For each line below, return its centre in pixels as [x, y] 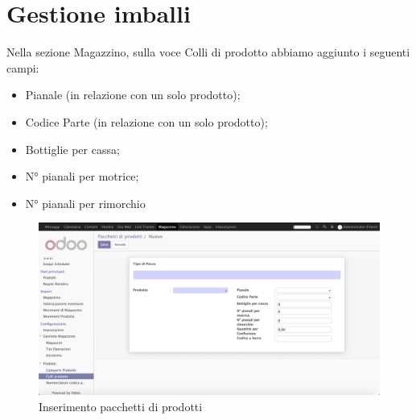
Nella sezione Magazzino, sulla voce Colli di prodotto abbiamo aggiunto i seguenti [208, 52]
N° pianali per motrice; [82, 176]
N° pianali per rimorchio [85, 203]
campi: [23, 67]
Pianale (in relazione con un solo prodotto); [133, 95]
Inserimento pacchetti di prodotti [121, 406]
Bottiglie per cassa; [72, 149]
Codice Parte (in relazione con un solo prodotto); [146, 121]
